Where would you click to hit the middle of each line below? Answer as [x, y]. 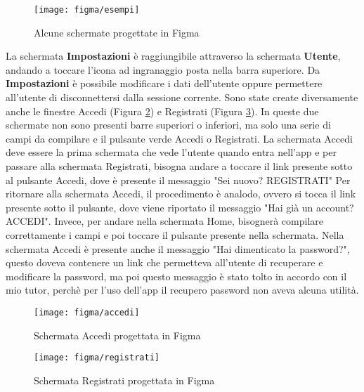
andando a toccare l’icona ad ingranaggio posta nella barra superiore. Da [163, 69]
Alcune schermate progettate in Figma [117, 32]
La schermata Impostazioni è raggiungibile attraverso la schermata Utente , [173, 56]
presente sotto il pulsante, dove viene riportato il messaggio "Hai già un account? [180, 207]
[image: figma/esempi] [87, 10]
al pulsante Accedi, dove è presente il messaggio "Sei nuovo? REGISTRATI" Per [178, 179]
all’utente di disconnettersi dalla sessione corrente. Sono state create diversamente [182, 97]
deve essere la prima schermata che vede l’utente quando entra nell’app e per [171, 152]
